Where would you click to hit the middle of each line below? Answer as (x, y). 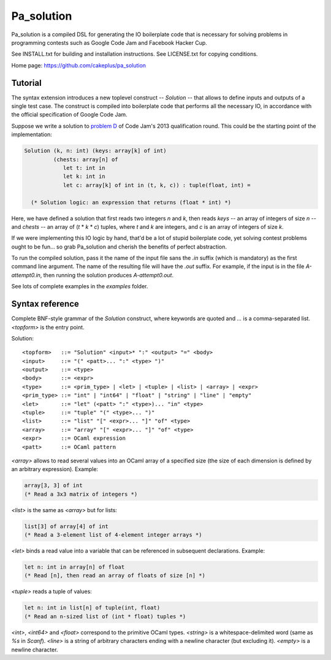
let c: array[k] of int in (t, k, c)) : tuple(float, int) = (157, 185)
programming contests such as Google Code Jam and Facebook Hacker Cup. (109, 42)
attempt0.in (26, 275)
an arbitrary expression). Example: (55, 469)
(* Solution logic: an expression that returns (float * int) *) (131, 202)
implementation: (32, 134)
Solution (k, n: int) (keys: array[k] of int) (95, 151)
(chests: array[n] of (86, 159)
